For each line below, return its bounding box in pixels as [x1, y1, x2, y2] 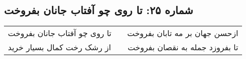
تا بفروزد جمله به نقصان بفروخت [127, 41, 239, 53]
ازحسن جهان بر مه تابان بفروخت [127, 27, 239, 39]
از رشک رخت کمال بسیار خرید [8, 41, 111, 53]
